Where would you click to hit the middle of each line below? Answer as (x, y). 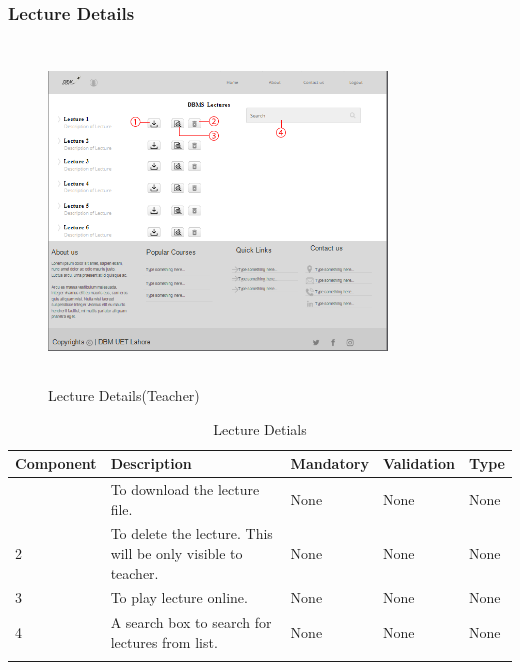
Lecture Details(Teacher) (124, 394)
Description (151, 463)
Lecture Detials (260, 428)
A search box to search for (191, 622)
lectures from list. (164, 641)
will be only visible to (176, 553)
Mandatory (329, 463)
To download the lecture (185, 489)
